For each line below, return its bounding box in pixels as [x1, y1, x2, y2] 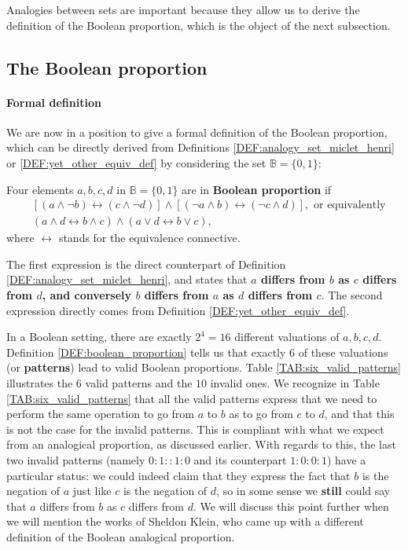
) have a [326, 451, 366, 467]
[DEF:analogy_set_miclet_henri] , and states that [6, 271, 248, 288]
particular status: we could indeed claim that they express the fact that [6, 467, 351, 483]
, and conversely [42, 286, 132, 302]
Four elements [6, 181, 74, 197]
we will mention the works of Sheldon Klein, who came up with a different [6, 513, 364, 530]
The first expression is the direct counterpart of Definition [6, 255, 286, 272]
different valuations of [234, 328, 340, 345]
